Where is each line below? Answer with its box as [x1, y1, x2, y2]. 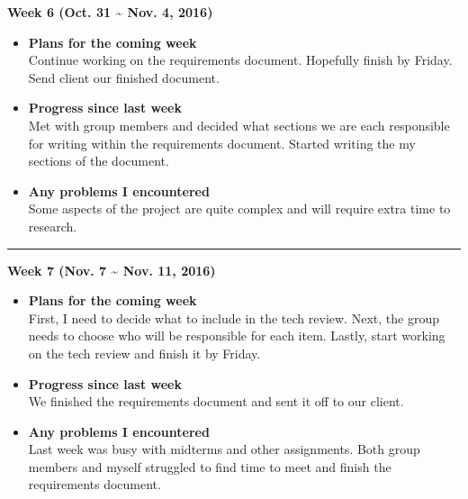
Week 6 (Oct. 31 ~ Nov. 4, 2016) [7, 3, 213, 21]
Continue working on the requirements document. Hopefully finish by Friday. [28, 50, 453, 69]
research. [28, 216, 77, 235]
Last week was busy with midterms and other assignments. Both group [28, 440, 420, 458]
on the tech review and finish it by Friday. [28, 343, 261, 362]
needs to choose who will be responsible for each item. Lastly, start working [28, 326, 445, 345]
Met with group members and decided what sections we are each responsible [28, 115, 450, 134]
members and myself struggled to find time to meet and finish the [28, 457, 391, 476]
